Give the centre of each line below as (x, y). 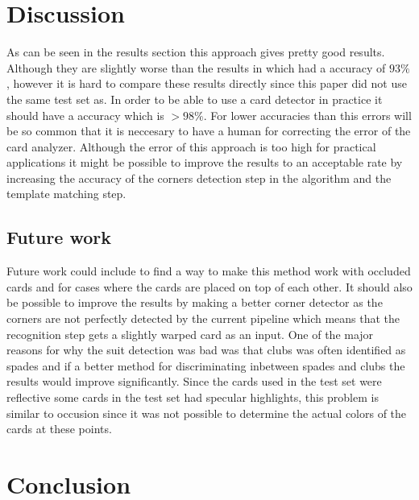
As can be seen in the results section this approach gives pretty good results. (196, 52)
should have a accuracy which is (85, 115)
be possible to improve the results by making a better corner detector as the (195, 302)
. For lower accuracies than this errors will (307, 115)
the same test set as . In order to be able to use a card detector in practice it (195, 99)
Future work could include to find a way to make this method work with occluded (209, 271)
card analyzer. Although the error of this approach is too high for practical (191, 146)
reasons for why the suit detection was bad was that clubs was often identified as (206, 350)
